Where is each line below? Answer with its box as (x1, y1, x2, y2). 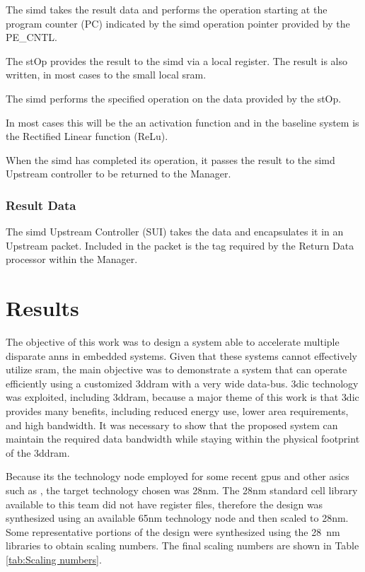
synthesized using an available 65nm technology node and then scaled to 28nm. (6, 510, 349, 525)
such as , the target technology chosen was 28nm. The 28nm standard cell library (6, 483, 358, 497)
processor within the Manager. (6, 252, 138, 267)
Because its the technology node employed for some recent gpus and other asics (6, 469, 349, 484)
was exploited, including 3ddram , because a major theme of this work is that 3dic (6, 390, 359, 404)
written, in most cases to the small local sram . (6, 67, 207, 82)
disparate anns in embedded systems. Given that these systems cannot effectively (6, 348, 358, 363)
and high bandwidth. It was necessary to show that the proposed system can (6, 417, 338, 432)
